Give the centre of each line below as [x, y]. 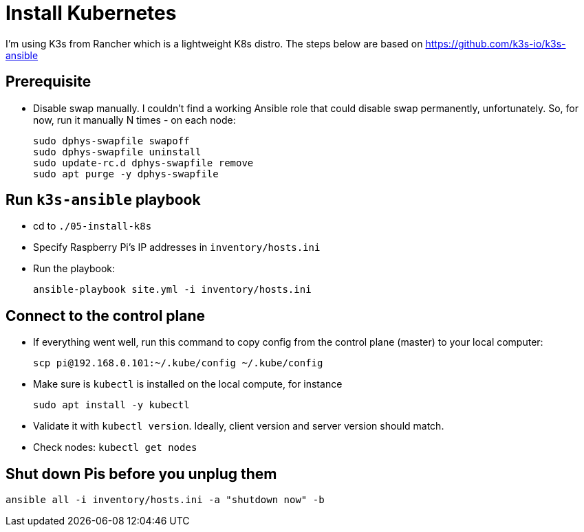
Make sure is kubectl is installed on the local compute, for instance [188, 384]
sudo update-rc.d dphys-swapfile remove [143, 163]
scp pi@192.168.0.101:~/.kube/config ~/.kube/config [178, 363]
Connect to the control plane [106, 315]
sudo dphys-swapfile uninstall [117, 152]
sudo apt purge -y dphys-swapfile [126, 174]
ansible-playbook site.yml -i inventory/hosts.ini [172, 290]
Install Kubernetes [91, 13]
